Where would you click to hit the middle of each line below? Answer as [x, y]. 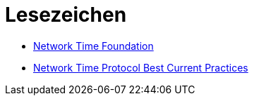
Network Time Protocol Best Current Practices [141, 67]
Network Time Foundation [93, 46]
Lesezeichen [66, 15]
